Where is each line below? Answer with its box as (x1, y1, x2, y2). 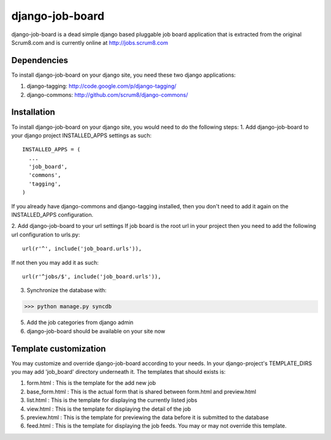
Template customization (11, 343, 107, 354)
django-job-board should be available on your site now (26, 327, 165, 335)
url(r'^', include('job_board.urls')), (22, 245, 142, 252)
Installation (11, 107, 55, 118)
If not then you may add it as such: (11, 259, 99, 266)
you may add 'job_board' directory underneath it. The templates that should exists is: (11, 368, 226, 376)
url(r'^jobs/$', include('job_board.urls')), (22, 273, 162, 280)
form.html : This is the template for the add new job (26, 379, 156, 387)
